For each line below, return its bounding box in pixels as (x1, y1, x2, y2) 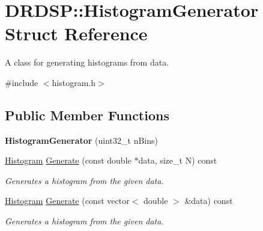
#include (5, 76, 38, 88)
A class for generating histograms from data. (5, 56, 169, 69)
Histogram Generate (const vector (5, 194, 130, 207)
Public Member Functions (5, 105, 169, 124)
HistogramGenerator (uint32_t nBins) (5, 134, 158, 146)
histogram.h (52, 76, 96, 88)
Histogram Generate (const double (5, 154, 131, 167)
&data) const (184, 194, 233, 207)
